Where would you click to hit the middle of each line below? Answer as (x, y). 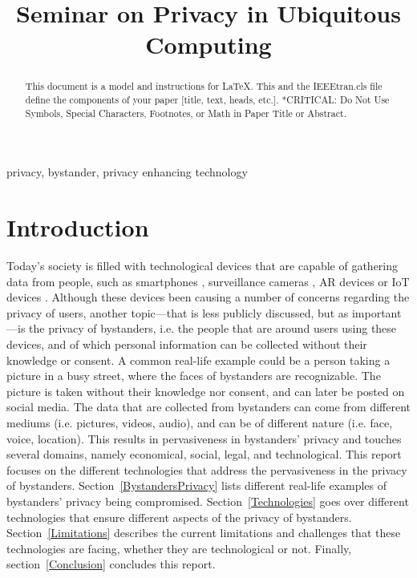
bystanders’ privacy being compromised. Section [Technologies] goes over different (208, 501)
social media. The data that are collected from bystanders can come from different (208, 407)
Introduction (78, 227)
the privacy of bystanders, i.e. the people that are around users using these (213, 328)
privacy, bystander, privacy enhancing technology (127, 172)
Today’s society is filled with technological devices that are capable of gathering (202, 266)
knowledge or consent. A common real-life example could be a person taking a (198, 360)
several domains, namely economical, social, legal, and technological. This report (204, 454)
